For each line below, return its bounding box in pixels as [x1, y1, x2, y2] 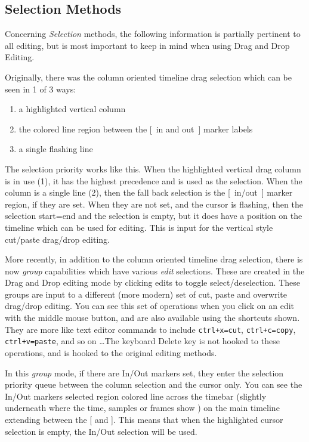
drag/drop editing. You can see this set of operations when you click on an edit [5, 299, 294, 312]
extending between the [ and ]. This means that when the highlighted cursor [5, 413, 283, 425]
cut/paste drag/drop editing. [5, 233, 110, 245]
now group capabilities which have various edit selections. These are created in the [5, 264, 305, 277]
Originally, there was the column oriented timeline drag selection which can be [5, 70, 292, 83]
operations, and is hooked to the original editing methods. [5, 346, 217, 358]
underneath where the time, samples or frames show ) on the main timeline [5, 401, 280, 414]
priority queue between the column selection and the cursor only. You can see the [5, 378, 302, 391]
